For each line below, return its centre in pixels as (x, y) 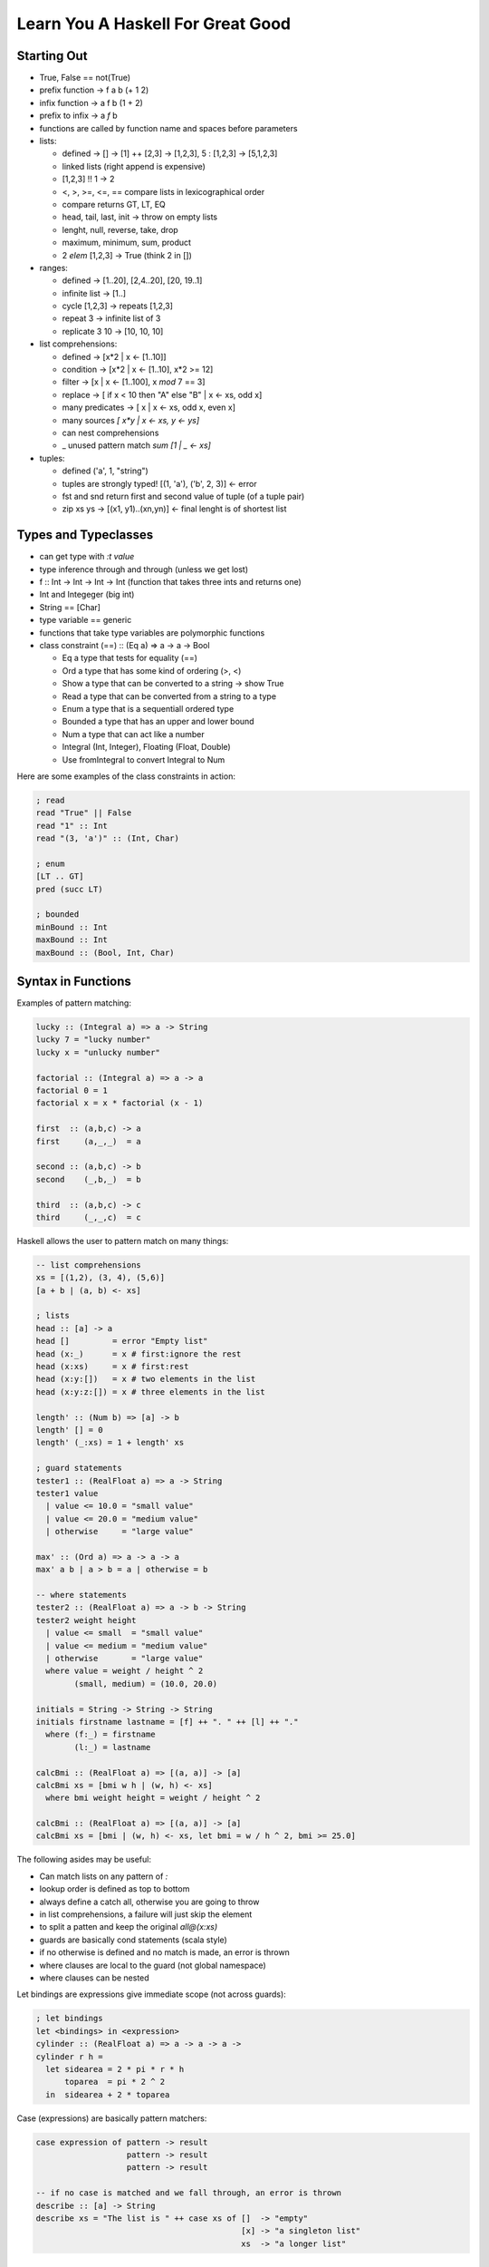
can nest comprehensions (110, 433)
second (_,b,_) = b (89, 1179)
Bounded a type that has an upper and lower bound (158, 722)
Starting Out (52, 56)
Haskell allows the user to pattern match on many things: (123, 1241)
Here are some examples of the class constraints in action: (126, 776)
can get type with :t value (87, 557)
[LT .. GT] (60, 876)
